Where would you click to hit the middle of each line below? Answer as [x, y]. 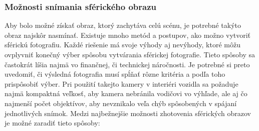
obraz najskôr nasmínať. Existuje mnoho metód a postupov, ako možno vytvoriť [128, 35]
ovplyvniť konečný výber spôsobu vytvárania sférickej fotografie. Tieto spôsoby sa [130, 54]
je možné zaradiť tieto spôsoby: [52, 123]
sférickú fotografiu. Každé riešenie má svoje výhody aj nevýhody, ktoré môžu [122, 45]
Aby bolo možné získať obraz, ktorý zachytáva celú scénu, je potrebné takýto [123, 25]
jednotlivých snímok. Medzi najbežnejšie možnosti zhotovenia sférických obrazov [128, 113]
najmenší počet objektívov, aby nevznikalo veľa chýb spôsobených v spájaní [121, 103]
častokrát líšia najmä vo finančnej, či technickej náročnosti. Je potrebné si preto [127, 64]
